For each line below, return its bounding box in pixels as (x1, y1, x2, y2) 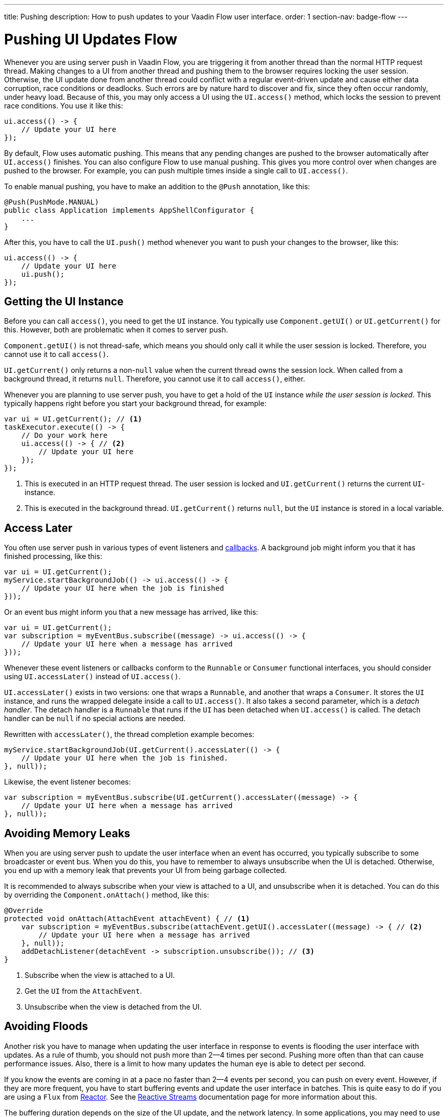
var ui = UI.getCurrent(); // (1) (4, 415, 142, 423)
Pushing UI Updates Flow (4, 30, 177, 48)
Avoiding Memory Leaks (4, 826, 130, 840)
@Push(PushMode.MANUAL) (4, 197, 99, 206)
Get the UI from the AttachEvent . (25, 987, 142, 996)
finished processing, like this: (4, 552, 102, 561)
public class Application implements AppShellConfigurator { (4, 206, 254, 214)
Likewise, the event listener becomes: (4, 777, 131, 787)
